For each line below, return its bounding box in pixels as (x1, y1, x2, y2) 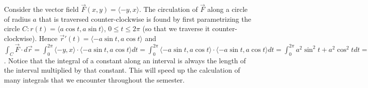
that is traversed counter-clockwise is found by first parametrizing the (39, 13, 251, 24)
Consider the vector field (4, 4, 79, 14)
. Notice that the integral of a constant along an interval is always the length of (4, 55, 246, 65)
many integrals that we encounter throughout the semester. (4, 74, 185, 85)
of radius (4, 13, 31, 24)
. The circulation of (139, 4, 198, 14)
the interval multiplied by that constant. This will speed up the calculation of (4, 65, 240, 75)
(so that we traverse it (142, 23, 210, 34)
